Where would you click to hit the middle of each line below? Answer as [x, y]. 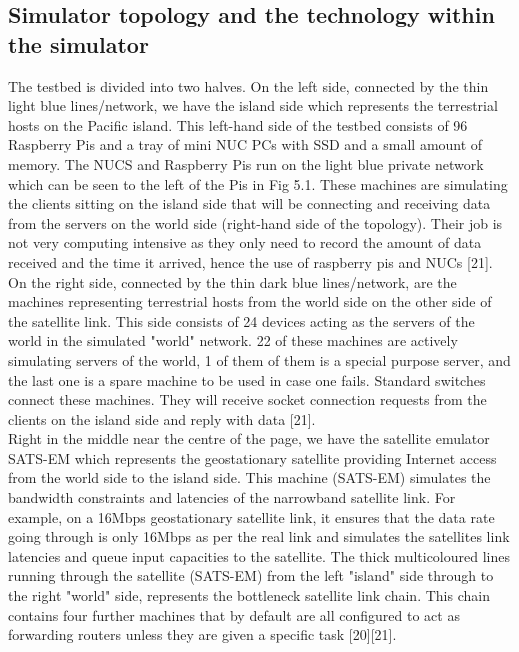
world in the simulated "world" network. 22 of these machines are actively [233, 340]
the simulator [78, 43]
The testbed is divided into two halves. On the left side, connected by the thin [248, 85]
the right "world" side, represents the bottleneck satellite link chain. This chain [249, 595]
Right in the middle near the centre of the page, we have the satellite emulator [249, 438]
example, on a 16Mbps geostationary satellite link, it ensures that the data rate [251, 516]
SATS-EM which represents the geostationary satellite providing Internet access [252, 457]
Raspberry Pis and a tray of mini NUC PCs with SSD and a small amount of [245, 144]
